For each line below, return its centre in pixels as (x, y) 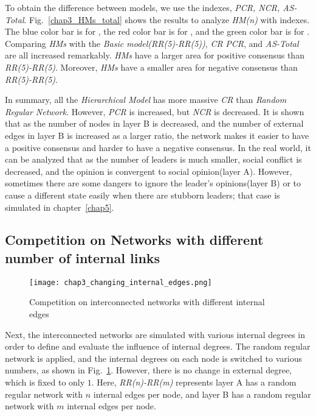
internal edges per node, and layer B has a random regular (202, 394)
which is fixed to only (45, 382)
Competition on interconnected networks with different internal (147, 302)
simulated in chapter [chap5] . (60, 207)
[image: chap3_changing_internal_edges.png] (121, 282)
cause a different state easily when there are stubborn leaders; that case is (143, 195)
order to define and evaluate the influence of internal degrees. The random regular (158, 346)
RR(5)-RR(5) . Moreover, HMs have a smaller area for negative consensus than (151, 67)
